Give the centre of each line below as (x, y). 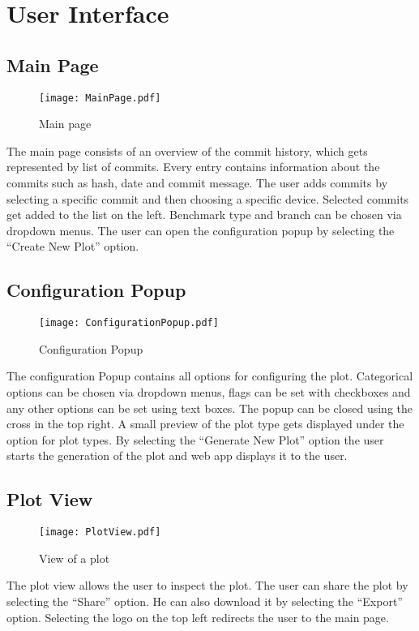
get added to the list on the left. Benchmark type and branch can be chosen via (204, 215)
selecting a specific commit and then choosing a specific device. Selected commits (208, 198)
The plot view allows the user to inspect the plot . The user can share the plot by (207, 585)
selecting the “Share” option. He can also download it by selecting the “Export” (205, 601)
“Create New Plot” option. (73, 246)
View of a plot (75, 558)
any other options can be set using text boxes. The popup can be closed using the (209, 408)
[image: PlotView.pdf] (100, 532)
